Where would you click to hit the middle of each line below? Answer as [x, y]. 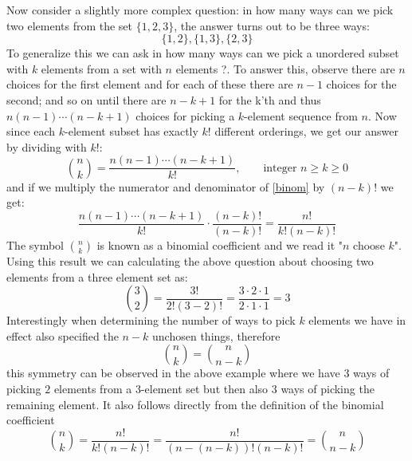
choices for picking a [185, 115]
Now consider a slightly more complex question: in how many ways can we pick [200, 10]
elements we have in [357, 320]
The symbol [35, 245]
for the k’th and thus [270, 99]
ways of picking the [328, 389]
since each [31, 131]
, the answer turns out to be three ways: [272, 25]
